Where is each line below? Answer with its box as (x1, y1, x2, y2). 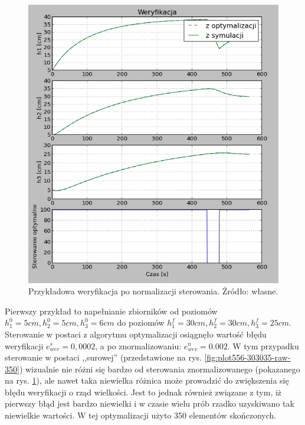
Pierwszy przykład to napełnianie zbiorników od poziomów (5, 304, 218, 317)
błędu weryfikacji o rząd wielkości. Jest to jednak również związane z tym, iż (5, 385, 282, 398)
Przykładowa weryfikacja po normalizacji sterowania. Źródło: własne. (28, 285, 278, 297)
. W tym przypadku (227, 339, 299, 352)
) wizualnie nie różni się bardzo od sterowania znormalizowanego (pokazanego (19, 362, 300, 375)
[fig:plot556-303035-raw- (204, 351, 291, 364)
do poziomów (117, 316, 165, 329)
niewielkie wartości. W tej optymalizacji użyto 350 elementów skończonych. (5, 409, 277, 421)
